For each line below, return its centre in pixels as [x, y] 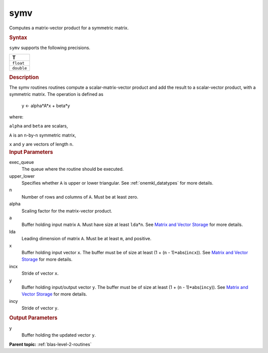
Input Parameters [31, 152]
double [20, 68]
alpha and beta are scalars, [38, 126]
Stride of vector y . [40, 308]
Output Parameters [33, 318]
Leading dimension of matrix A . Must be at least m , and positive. [86, 239]
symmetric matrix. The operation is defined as [56, 94]
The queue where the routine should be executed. [73, 169]
